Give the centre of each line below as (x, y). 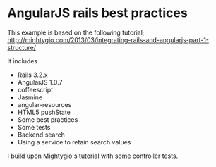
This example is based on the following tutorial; (76, 32)
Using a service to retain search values (74, 142)
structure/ (22, 47)
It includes (22, 61)
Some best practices (48, 119)
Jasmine (30, 97)
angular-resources (44, 104)
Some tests (34, 127)
